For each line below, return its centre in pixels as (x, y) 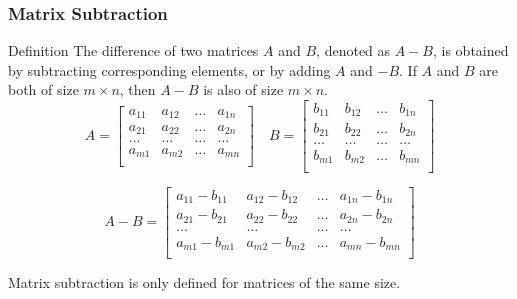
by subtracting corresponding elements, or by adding (169, 69)
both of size (43, 89)
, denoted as (353, 50)
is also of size (243, 89)
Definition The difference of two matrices (133, 50)
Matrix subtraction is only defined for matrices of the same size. (204, 282)
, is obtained (470, 50)
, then (137, 89)
